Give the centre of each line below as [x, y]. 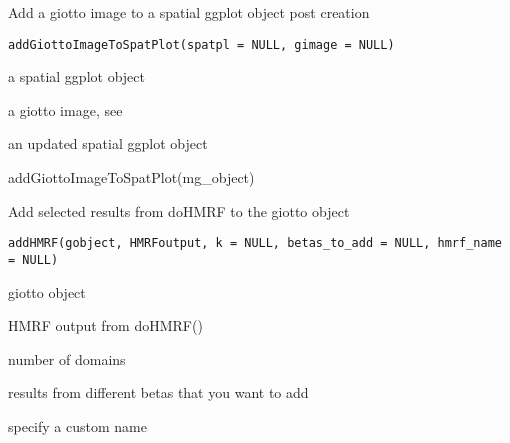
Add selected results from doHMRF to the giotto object [179, 210]
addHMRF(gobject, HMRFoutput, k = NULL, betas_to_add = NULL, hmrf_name [255, 243]
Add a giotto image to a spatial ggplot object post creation [189, 12]
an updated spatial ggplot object [108, 143]
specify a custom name [77, 425]
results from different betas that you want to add [158, 392]
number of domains [67, 358]
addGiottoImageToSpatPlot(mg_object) [131, 177]
